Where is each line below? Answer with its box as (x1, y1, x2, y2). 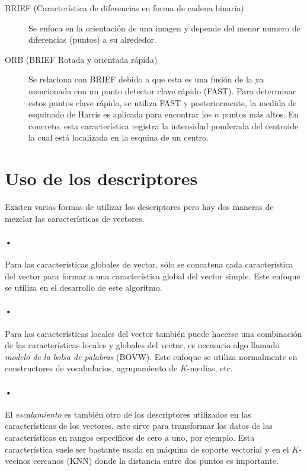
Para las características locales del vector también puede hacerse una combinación (5, 327, 302, 339)
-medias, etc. (187, 362, 233, 374)
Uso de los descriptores (5, 166, 198, 190)
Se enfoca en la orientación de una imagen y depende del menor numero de (28, 21, 300, 34)
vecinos (5, 454, 31, 467)
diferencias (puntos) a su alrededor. (28, 33, 156, 46)
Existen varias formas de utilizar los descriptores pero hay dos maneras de (5, 201, 274, 213)
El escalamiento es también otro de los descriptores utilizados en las (5, 408, 251, 420)
